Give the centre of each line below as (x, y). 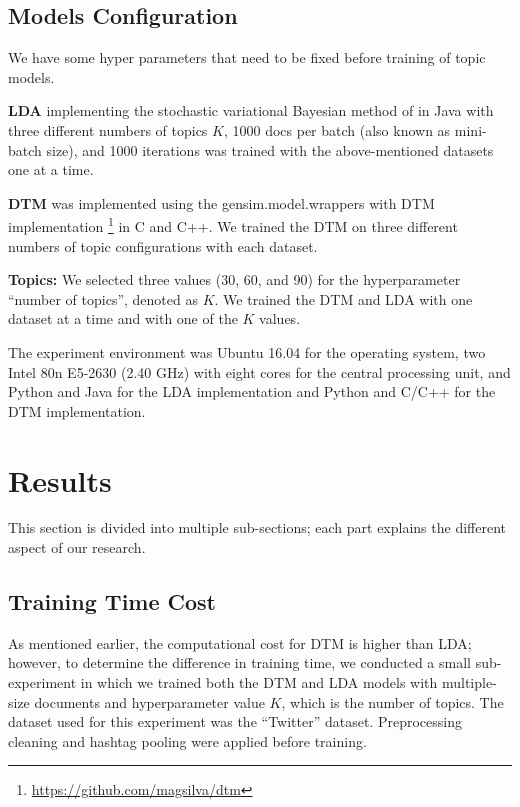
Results (60, 479)
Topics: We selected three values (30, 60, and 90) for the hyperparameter (234, 279)
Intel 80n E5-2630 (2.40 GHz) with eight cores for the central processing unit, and (259, 371)
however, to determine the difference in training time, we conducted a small (239, 662)
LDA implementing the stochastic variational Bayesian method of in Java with (251, 110)
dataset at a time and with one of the (123, 318)
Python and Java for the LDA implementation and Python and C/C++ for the (252, 391)
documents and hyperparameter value (149, 701)
